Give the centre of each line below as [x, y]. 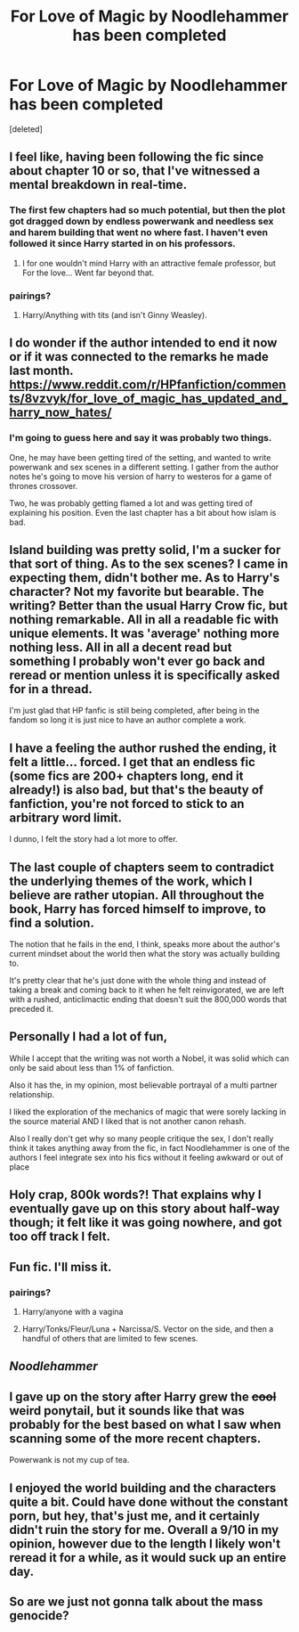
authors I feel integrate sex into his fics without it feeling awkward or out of [146, 1157]
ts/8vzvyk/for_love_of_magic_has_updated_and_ [149, 399]
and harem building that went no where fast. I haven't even [139, 233]
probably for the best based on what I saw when [145, 1424]
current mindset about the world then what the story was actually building [145, 954]
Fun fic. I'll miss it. [61, 1267]
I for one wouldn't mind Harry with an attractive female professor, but [149, 263]
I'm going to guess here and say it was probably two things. [141, 438]
